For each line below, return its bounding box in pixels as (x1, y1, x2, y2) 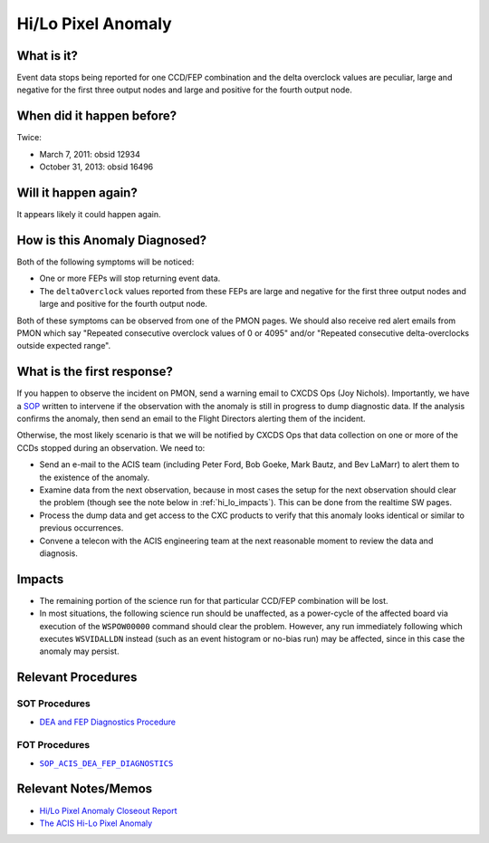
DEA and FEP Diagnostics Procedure (39, 716, 177, 727)
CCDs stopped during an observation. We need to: (16, 442, 206, 453)
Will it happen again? (16, 185, 138, 200)
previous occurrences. (39, 522, 124, 533)
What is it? (16, 48, 79, 63)
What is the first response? (16, 364, 174, 379)
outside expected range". (16, 340, 111, 351)
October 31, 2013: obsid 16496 (39, 161, 154, 172)
